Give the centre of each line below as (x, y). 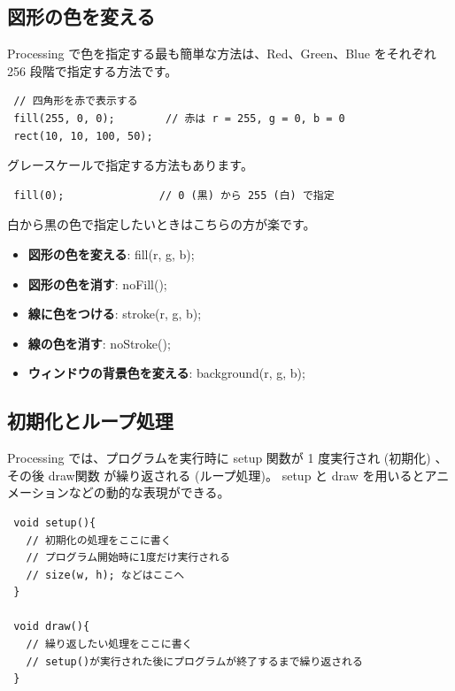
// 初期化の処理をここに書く (99, 540)
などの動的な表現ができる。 (149, 492)
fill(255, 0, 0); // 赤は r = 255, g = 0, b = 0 (179, 118)
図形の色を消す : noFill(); (97, 284)
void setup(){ (55, 522)
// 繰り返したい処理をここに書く (109, 645)
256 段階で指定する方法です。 (93, 70)
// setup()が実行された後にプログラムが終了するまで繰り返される (194, 661)
